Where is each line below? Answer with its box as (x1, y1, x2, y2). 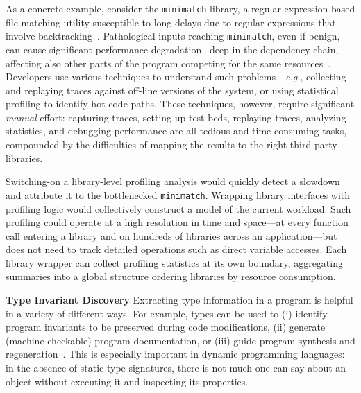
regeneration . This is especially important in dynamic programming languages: (6, 347, 345, 361)
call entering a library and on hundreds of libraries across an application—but (6, 228, 337, 243)
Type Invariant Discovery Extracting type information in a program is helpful (6, 292, 353, 307)
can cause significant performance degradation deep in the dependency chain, (6, 42, 339, 56)
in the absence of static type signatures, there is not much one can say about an (6, 360, 346, 375)
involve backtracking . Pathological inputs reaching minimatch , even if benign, (6, 28, 340, 43)
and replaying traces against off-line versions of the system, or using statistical (6, 82, 339, 97)
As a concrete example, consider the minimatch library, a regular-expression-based (6, 1, 355, 15)
